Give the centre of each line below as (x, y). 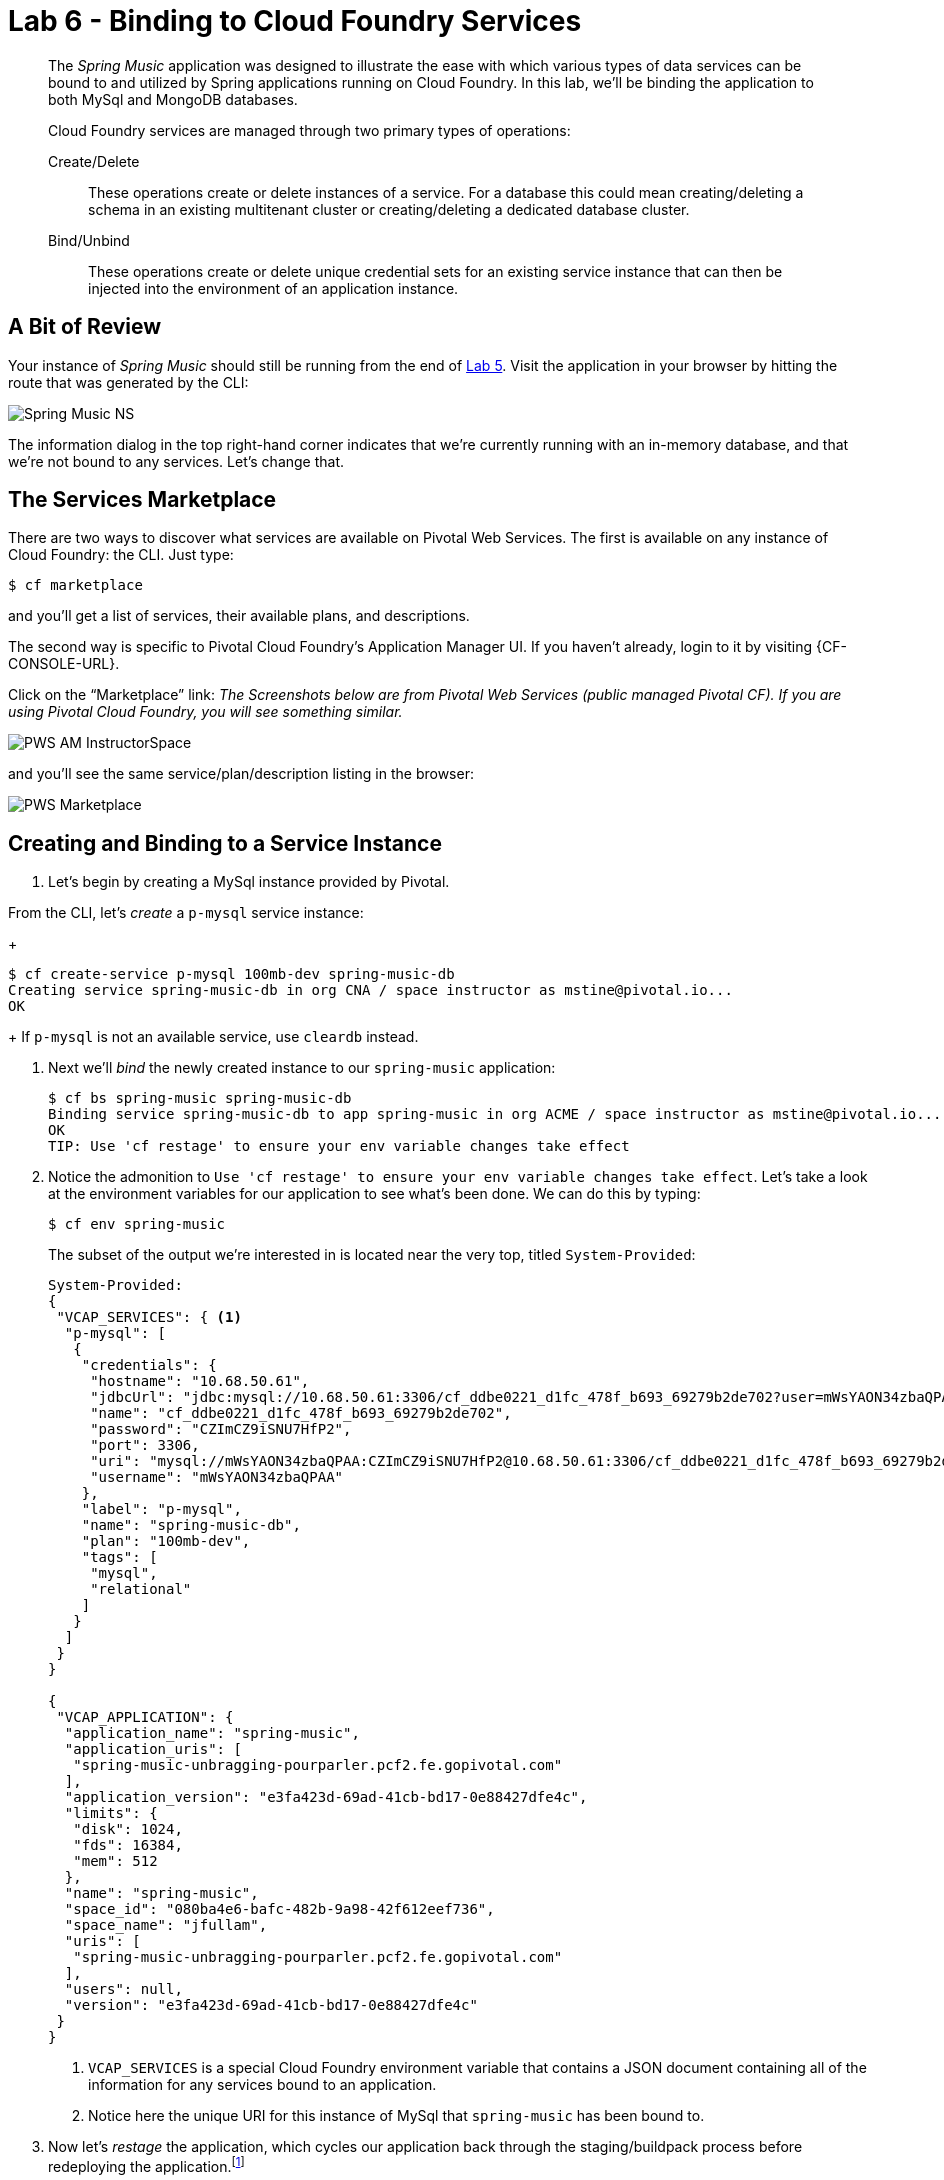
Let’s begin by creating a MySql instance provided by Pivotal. (249, 882)
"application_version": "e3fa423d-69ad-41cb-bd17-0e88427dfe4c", (326, 1797)
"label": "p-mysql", (161, 1509)
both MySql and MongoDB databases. (173, 99)
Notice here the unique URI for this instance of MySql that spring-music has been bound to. (396, 2116)
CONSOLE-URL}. (64, 664)
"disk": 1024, (128, 1829)
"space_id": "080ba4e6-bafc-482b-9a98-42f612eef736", (279, 1909)
